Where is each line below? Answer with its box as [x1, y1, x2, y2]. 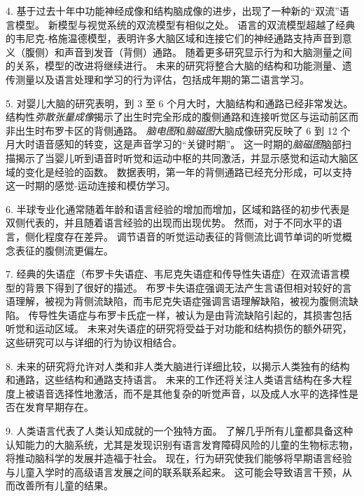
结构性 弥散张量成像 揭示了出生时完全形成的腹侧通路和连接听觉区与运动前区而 [6, 109, 358, 124]
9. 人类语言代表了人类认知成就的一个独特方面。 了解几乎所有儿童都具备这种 [6, 423, 353, 438]
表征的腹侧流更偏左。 [15, 243, 113, 257]
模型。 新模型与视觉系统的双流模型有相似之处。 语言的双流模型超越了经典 [15, 17, 356, 32]
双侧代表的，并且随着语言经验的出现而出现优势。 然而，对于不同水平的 [6, 215, 332, 230]
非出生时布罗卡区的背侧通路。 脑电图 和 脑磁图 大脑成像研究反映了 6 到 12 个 [6, 123, 351, 137]
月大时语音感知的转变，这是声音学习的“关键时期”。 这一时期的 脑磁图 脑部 [6, 137, 342, 151]
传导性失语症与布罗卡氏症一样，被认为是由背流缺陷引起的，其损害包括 [28, 307, 352, 322]
